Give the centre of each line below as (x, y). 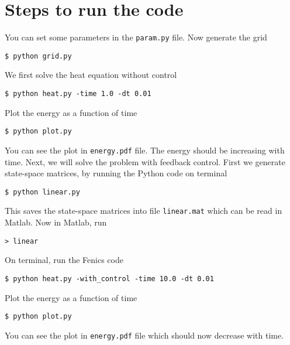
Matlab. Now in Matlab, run (56, 222)
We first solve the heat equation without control (91, 75)
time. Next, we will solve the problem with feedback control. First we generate (145, 161)
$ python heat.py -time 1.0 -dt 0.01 (78, 94)
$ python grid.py (38, 56)
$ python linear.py (42, 192)
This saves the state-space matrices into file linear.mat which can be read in (144, 211)
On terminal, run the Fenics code (64, 260)
